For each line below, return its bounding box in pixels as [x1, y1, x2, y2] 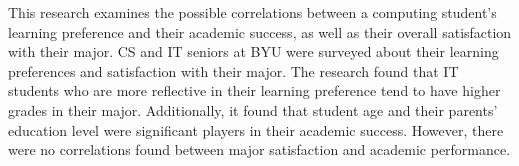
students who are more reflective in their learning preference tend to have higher [8, 80, 501, 101]
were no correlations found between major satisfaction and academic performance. [8, 139, 511, 160]
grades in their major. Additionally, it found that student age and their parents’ [8, 99, 498, 120]
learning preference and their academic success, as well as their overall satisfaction [8, 21, 512, 42]
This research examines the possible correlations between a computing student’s [8, 2, 497, 22]
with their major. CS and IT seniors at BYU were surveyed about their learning [8, 41, 499, 62]
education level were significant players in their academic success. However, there [8, 119, 504, 140]
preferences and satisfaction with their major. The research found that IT [8, 60, 459, 81]
